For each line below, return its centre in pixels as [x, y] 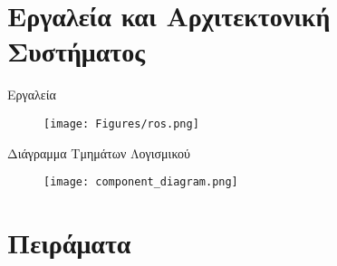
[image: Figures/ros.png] [121, 123]
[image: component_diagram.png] [141, 182]
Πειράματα [69, 242]
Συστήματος [77, 51]
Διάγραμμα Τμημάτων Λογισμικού [99, 152]
